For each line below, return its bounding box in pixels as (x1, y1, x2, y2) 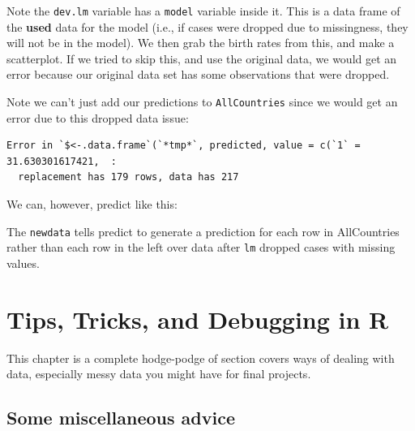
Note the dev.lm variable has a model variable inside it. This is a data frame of (6, 2, 400, 19)
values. (6, 254, 40, 271)
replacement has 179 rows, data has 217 (18, 171, 239, 183)
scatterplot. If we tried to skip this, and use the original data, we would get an (6, 50, 397, 67)
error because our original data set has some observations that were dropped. (6, 66, 390, 83)
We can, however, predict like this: (6, 196, 178, 213)
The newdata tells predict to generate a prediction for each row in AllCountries (6, 222, 400, 239)
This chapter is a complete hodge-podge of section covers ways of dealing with (6, 349, 395, 366)
